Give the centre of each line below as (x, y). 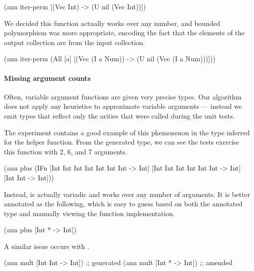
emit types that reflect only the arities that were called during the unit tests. (119, 115)
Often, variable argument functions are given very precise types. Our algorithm (123, 96)
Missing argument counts (47, 78)
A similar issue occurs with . (47, 246)
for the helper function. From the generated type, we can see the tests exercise (122, 142)
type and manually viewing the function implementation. (89, 213)
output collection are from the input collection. (75, 42)
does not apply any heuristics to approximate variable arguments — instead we (123, 106)
